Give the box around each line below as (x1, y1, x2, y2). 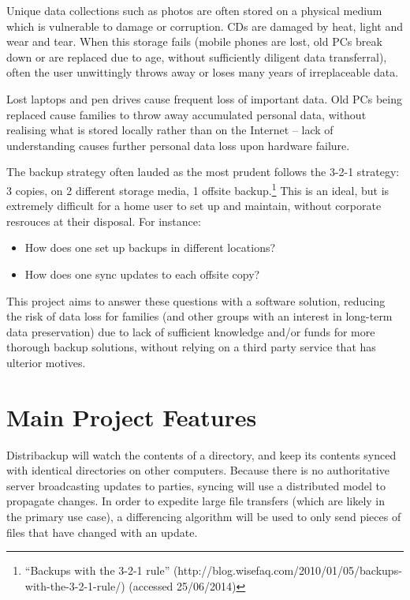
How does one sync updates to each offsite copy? (24, 265, 260, 282)
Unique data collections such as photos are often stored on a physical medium (6, 2, 382, 18)
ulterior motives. (6, 354, 86, 370)
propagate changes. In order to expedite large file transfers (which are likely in (6, 493, 386, 509)
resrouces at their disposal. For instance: (6, 212, 201, 229)
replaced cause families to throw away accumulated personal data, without (6, 106, 367, 122)
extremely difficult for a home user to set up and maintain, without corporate (6, 197, 382, 214)
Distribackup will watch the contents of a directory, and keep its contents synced (6, 446, 397, 463)
